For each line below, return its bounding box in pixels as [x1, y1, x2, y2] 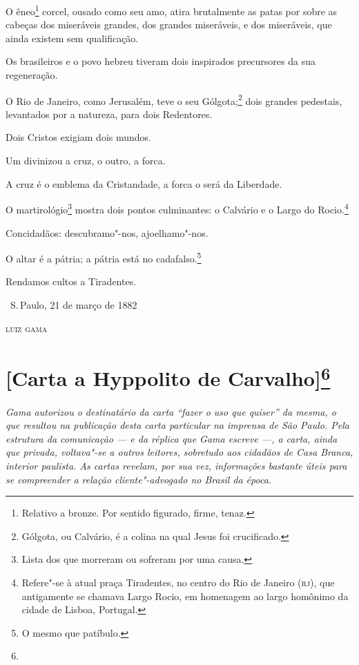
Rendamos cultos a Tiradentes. [6, 274, 137, 289]
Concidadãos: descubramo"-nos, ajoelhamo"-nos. [6, 225, 208, 240]
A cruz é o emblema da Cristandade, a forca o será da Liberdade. [6, 176, 282, 191]
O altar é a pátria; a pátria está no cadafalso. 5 [6, 249, 202, 265]
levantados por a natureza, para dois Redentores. [6, 106, 213, 121]
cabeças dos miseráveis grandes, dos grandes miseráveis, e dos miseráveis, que [6, 17, 332, 32]
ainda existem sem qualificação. [6, 30, 139, 45]
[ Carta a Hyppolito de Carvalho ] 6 [6, 361, 331, 392]
